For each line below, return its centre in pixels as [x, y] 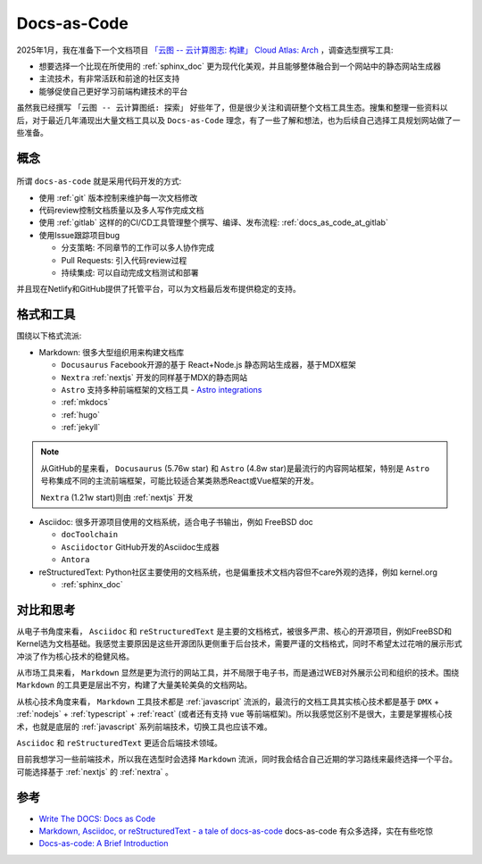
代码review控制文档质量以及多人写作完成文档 [121, 211]
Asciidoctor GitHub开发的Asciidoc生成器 [141, 547]
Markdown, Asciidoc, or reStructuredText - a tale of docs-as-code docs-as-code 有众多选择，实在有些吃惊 [236, 831]
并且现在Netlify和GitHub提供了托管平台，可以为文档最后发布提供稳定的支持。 [158, 289]
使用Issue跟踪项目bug [79, 235]
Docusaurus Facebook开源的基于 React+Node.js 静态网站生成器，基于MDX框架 [208, 365]
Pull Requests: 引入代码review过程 [124, 260]
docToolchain [90, 535]
